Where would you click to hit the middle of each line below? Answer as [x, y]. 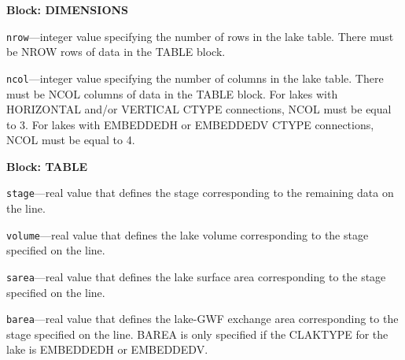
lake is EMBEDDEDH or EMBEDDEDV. [107, 349]
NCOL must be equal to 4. [71, 140]
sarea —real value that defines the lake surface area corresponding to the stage [196, 276]
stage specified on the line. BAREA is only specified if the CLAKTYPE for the [197, 334]
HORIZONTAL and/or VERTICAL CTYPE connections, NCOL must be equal [199, 109]
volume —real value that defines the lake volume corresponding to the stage [188, 234]
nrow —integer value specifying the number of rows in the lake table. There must [200, 36]
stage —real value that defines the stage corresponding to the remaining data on [200, 193]
